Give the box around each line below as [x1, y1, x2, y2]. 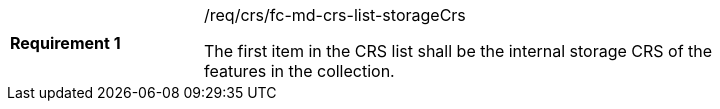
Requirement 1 [10, 33, 121, 53]
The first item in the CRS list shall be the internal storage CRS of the [204, 41, 713, 61]
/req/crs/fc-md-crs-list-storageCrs [204, 5, 466, 25]
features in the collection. [204, 61, 395, 81]
